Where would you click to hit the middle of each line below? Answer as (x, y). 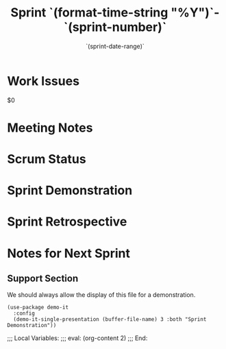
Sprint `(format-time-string (89, 13)
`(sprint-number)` (115, 27)
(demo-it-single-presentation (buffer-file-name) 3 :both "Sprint (110, 320)
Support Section (43, 279)
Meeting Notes (50, 128)
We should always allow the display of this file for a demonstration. (101, 295)
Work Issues (43, 81)
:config (24, 313)
